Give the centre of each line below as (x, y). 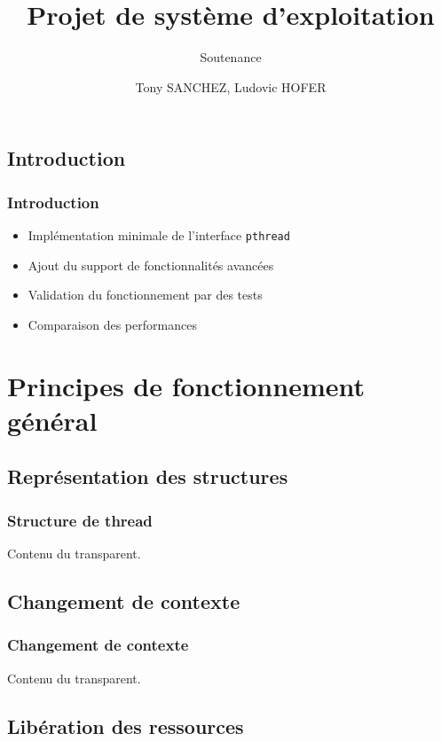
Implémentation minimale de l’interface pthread (159, 234)
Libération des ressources (126, 725)
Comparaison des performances (112, 324)
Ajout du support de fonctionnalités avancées (151, 265)
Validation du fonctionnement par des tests (145, 295)
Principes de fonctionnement (186, 385)
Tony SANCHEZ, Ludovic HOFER (231, 86)
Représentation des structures (148, 476)
